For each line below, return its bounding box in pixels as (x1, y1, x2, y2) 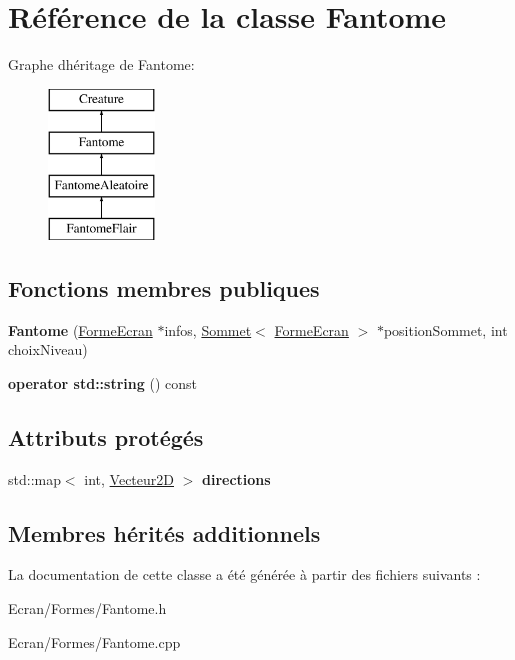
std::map (8, 468, 61, 489)
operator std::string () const (8, 372, 197, 393)
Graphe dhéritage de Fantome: (8, 54, 195, 75)
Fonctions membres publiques (8, 272, 320, 303)
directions (202, 468, 271, 489)
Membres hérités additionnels (8, 517, 321, 548)
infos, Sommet (164, 319, 252, 340)
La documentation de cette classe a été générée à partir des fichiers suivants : (8, 564, 481, 585)
